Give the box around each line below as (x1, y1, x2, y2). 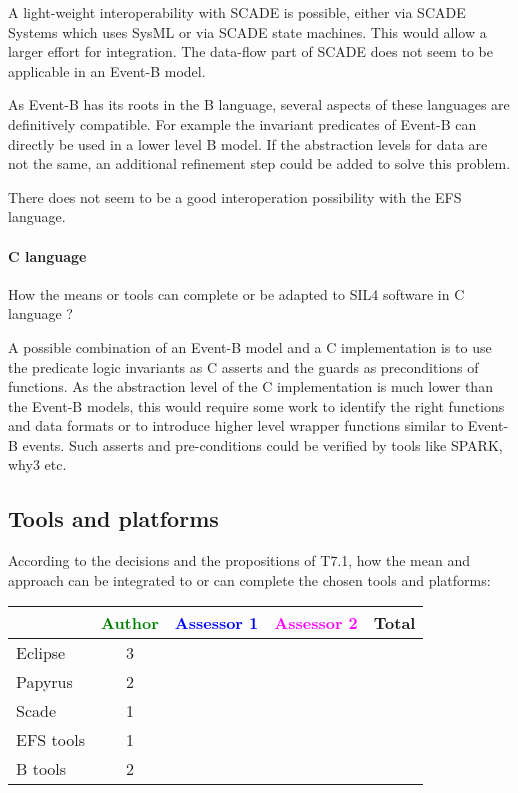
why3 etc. (8, 454, 67, 475)
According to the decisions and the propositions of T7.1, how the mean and (8, 550, 470, 571)
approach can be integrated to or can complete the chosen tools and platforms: (8, 569, 491, 590)
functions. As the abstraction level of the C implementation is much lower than (8, 376, 493, 397)
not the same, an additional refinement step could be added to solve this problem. (8, 153, 511, 174)
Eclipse (16, 641, 66, 665)
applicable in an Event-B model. (8, 60, 206, 81)
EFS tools (16, 728, 85, 752)
